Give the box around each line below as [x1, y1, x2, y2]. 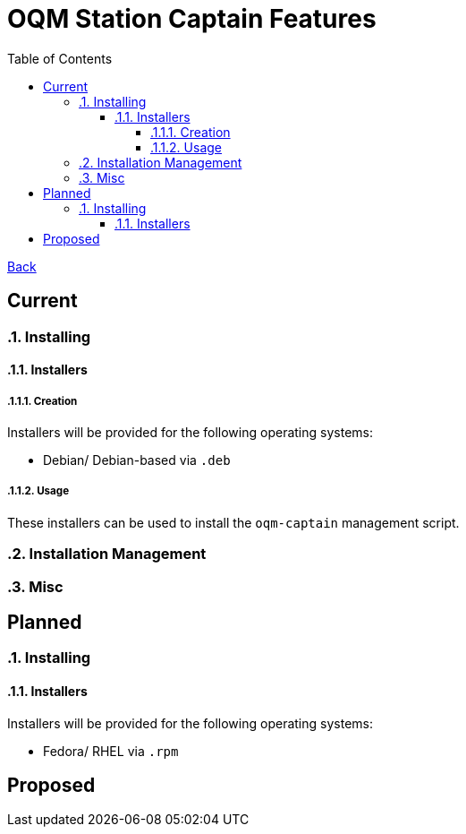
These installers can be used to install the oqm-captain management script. [7, 514, 460, 530]
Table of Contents [7, 50, 113, 66]
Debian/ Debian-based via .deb [43, 451, 231, 468]
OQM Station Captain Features [7, 4, 377, 34]
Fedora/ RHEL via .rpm [43, 743, 179, 759]
